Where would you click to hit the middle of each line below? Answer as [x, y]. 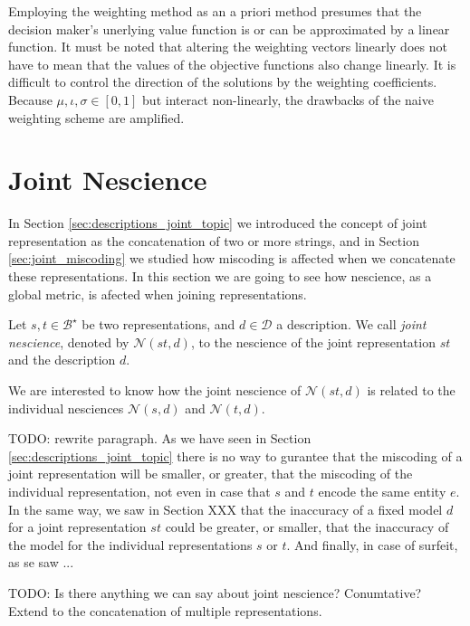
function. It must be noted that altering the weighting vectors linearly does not [228, 47]
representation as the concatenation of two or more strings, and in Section [214, 240]
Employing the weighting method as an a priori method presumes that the [215, 11]
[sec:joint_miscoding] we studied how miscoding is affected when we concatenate [232, 258]
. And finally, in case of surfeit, [372, 544]
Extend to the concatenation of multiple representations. [165, 610]
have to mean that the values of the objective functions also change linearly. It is [232, 64]
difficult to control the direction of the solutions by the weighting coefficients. [223, 82]
